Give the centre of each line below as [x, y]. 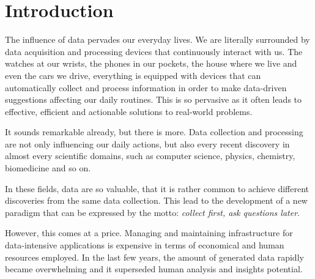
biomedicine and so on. [48, 168]
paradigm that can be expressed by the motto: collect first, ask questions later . [152, 212]
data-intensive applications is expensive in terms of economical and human [145, 245]
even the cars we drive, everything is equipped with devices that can [133, 75]
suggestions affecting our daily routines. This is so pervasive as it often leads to [154, 99]
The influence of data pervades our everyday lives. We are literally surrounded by [157, 39]
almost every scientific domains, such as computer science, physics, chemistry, [150, 156]
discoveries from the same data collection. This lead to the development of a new [156, 200]
